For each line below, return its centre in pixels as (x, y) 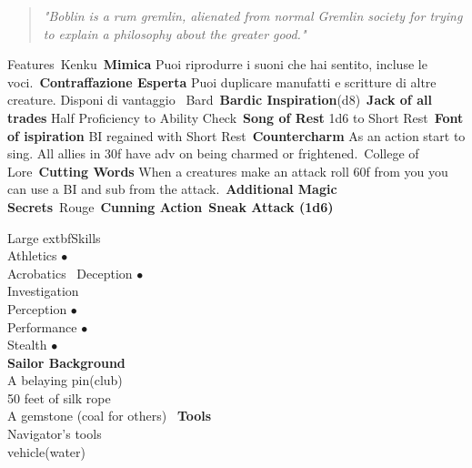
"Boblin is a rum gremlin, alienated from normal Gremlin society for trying (253, 15)
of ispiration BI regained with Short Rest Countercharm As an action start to (236, 135)
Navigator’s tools (55, 434)
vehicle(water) (46, 451)
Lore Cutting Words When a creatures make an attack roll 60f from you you (228, 171)
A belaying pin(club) (65, 380)
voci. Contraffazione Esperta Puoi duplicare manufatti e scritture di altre (222, 81)
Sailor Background (66, 362)
